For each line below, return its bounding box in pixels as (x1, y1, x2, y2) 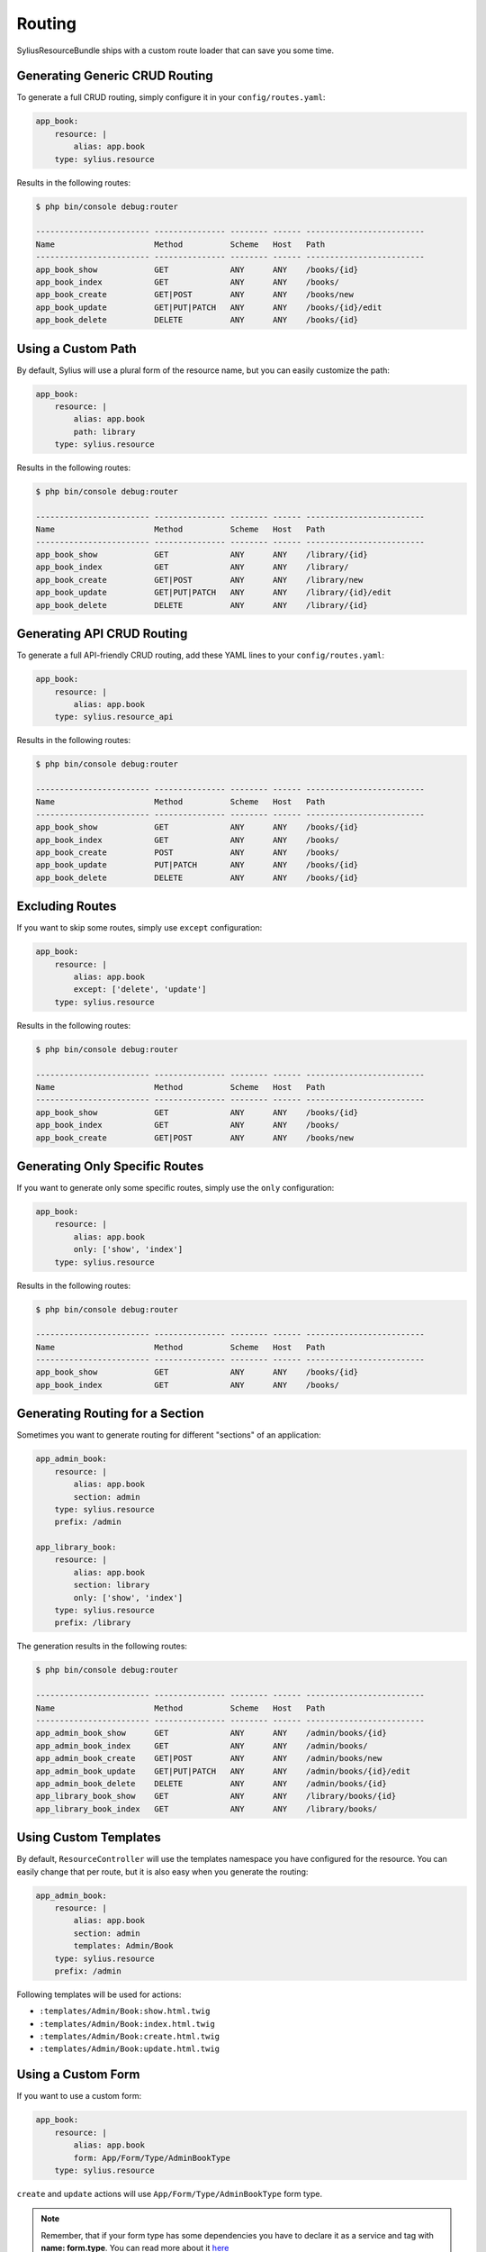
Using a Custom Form (16, 2067, 140, 2083)
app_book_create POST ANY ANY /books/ (35, 847, 340, 858)
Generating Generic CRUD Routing (16, 68, 213, 84)
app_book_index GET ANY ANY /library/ (35, 562, 349, 572)
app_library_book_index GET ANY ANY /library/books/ (35, 1803, 378, 1814)
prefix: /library (54, 1618, 131, 1628)
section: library (73, 1580, 150, 1590)
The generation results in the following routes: (16, 1640, 188, 1652)
